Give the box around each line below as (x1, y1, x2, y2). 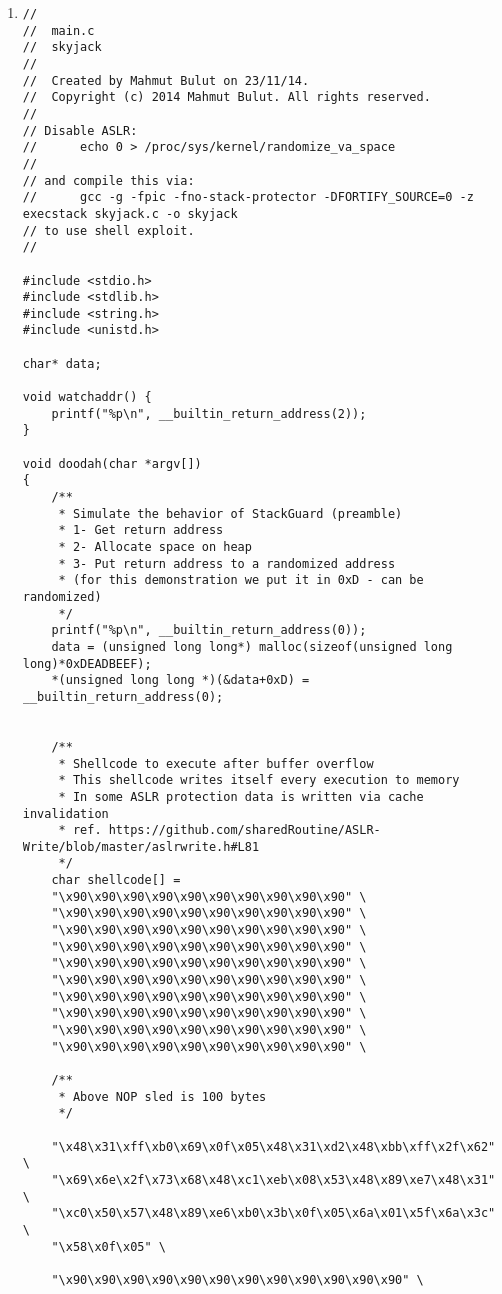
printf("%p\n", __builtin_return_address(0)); (51, 623, 367, 638)
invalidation (22, 806, 109, 821)
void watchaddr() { (22, 390, 152, 405)
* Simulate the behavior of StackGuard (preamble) (58, 506, 403, 521)
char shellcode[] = (51, 873, 181, 888)
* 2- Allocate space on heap (58, 540, 252, 554)
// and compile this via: (22, 173, 195, 188)
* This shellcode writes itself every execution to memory (58, 773, 460, 788)
